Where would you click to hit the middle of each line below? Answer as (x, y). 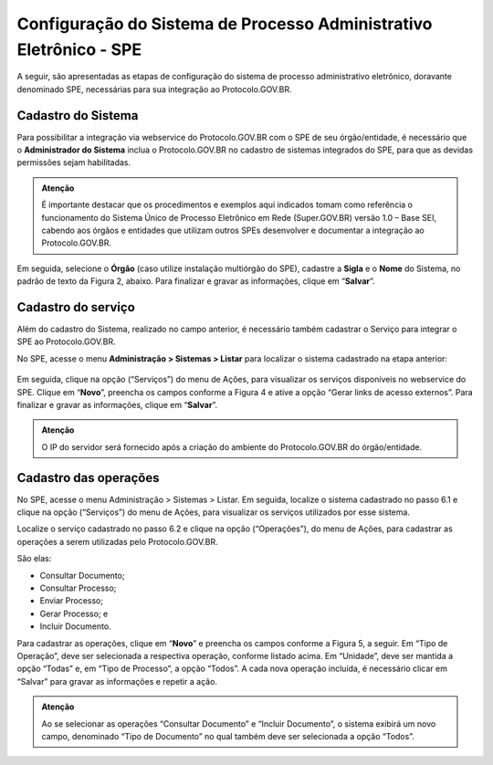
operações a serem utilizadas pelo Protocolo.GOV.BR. (117, 541)
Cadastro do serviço (76, 307)
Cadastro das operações (88, 478)
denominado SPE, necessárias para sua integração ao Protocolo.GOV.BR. (154, 89)
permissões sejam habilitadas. (74, 162)
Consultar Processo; (78, 588)
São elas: (34, 559)
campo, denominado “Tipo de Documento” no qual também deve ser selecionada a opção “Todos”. (228, 736)
